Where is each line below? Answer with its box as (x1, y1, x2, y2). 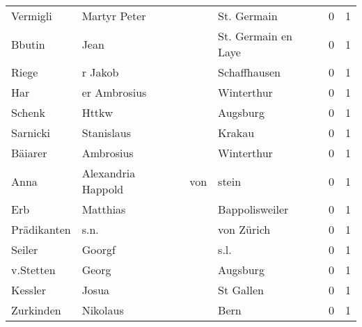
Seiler (11, 241, 38, 257)
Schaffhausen (218, 64, 281, 80)
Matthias (81, 201, 126, 217)
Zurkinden (11, 302, 61, 318)
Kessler (11, 282, 46, 298)
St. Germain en (218, 28, 292, 44)
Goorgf (81, 241, 116, 257)
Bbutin (11, 35, 45, 52)
